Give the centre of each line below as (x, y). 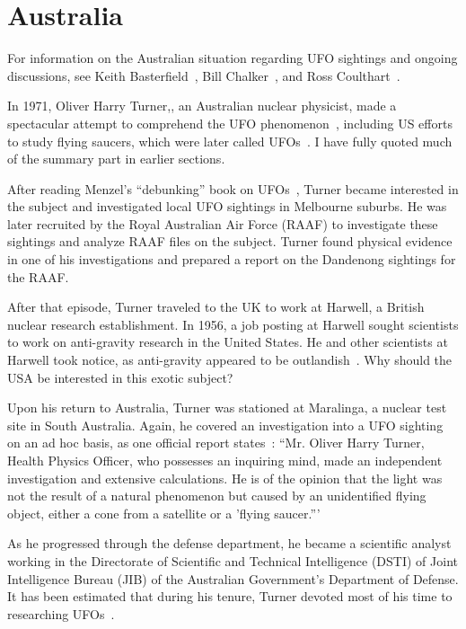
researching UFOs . (61, 613)
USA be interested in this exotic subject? (120, 377)
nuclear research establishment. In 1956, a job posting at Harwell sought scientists (233, 324)
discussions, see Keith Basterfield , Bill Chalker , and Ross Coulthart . (204, 75)
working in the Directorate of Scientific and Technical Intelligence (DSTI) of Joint (233, 560)
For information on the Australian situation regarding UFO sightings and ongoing (233, 58)
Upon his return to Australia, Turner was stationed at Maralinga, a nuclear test (227, 408)
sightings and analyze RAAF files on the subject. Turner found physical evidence (230, 241)
